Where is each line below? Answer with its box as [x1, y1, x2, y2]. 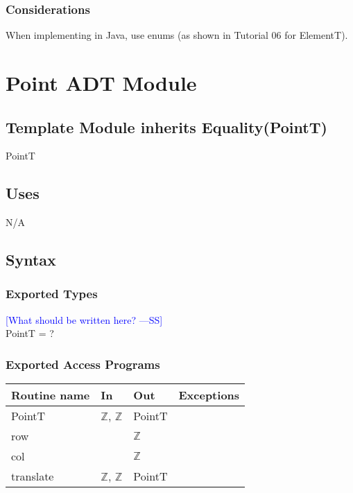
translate [11, 468, 54, 485]
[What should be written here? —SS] [6, 312, 163, 327]
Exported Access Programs [6, 355, 160, 372]
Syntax [6, 249, 56, 270]
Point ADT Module [6, 69, 197, 96]
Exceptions [178, 387, 240, 404]
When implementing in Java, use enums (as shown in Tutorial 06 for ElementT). [6, 28, 348, 42]
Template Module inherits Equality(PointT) [6, 116, 327, 137]
